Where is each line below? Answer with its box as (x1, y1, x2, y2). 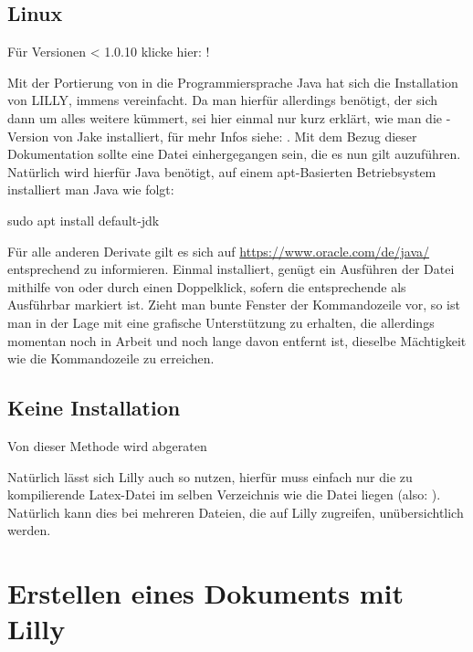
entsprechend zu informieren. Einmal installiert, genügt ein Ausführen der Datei (7, 259, 455, 279)
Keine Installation (7, 394, 181, 422)
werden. (7, 521, 51, 540)
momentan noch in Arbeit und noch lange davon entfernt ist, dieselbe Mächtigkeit (7, 331, 467, 350)
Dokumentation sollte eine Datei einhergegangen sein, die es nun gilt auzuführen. (7, 144, 461, 163)
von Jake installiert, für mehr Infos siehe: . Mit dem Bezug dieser (52, 126, 417, 145)
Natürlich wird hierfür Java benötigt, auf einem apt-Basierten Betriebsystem (7, 162, 436, 181)
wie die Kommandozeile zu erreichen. (7, 349, 215, 368)
